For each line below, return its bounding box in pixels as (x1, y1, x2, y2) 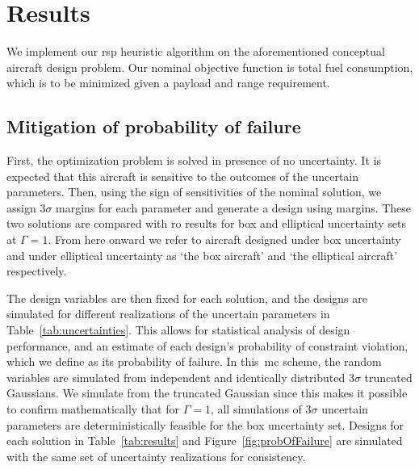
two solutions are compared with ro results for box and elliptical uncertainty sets (6, 215, 406, 232)
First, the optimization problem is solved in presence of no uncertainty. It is (6, 152, 381, 169)
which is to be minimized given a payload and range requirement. (6, 74, 330, 91)
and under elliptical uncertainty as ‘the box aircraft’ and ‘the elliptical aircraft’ (6, 246, 398, 263)
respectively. (6, 262, 67, 279)
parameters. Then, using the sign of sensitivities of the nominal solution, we (6, 183, 382, 200)
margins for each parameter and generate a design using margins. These (56, 199, 412, 216)
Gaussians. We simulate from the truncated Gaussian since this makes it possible (6, 384, 408, 401)
